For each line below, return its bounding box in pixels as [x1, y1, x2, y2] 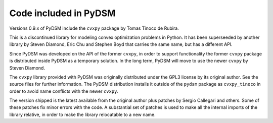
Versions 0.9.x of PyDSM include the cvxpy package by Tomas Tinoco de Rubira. [9, 25, 179, 31]
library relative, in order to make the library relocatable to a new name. [9, 111, 156, 117]
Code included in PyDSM [9, 8, 116, 19]
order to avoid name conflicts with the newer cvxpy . [9, 88, 119, 94]
